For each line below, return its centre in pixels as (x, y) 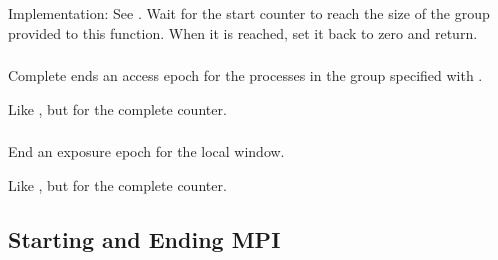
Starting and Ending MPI (144, 238)
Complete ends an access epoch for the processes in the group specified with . (245, 75)
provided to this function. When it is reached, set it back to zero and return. (243, 32)
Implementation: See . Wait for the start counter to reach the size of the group (249, 13)
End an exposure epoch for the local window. (146, 151)
